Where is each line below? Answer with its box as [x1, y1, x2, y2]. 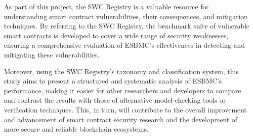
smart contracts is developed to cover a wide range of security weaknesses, [4, 30, 229, 40]
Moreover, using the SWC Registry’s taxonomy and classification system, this [4, 66, 239, 76]
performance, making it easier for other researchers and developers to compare [4, 85, 241, 95]
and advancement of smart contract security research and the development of [4, 114, 238, 124]
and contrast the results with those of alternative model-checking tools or [4, 95, 226, 105]
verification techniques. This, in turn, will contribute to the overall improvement [4, 104, 247, 114]
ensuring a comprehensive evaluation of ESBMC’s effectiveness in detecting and [4, 40, 245, 50]
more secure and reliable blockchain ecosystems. [4, 124, 149, 134]
